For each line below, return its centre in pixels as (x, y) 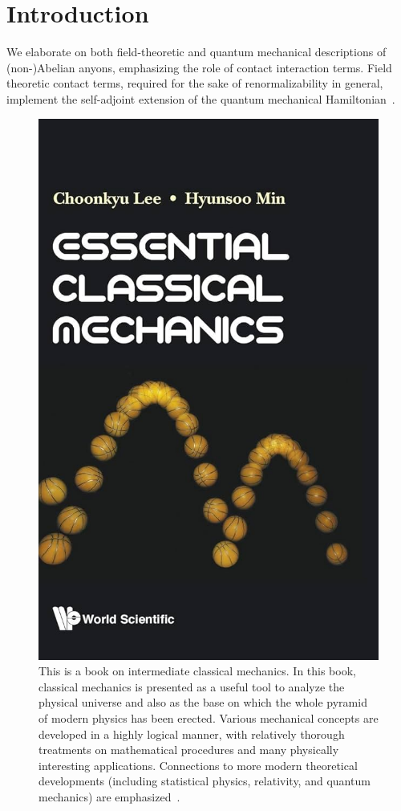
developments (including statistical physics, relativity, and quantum (205, 781)
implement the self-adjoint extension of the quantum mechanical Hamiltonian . (201, 98)
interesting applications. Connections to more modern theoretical (198, 765)
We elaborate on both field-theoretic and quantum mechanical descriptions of (196, 52)
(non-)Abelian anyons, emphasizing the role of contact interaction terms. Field (199, 67)
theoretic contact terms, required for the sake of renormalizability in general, (195, 83)
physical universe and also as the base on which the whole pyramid (203, 702)
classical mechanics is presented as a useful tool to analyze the (192, 686)
